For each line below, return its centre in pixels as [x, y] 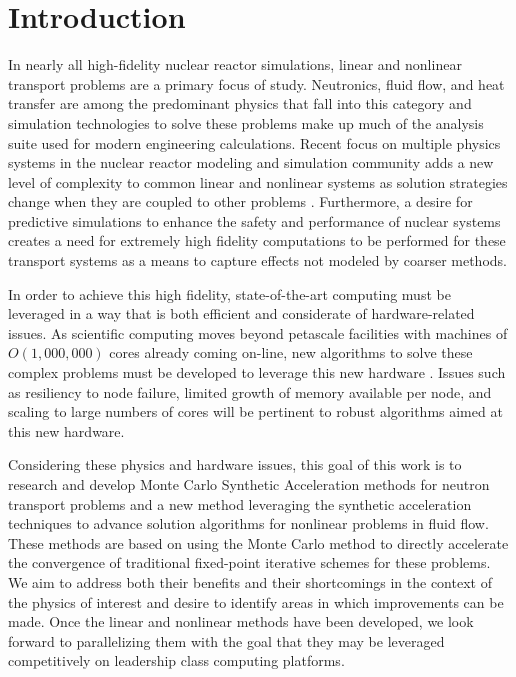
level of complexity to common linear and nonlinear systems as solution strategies [258, 181]
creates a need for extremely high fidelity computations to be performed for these [257, 240]
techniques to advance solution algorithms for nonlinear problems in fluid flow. [248, 523]
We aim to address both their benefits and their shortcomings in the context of [250, 581]
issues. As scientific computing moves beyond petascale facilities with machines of [258, 332]
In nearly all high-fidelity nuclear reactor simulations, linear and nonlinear [235, 64]
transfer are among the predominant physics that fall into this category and [240, 103]
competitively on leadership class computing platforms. [176, 660]
